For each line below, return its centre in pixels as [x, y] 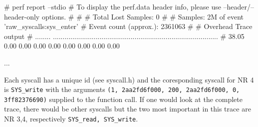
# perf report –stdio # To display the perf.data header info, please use [113, 6]
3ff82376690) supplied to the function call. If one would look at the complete [123, 99]
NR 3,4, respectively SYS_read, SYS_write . [71, 119]
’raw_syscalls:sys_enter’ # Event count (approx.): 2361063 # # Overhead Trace [128, 26]
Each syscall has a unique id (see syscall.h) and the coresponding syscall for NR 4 [129, 79]
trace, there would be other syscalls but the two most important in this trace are [128, 109]
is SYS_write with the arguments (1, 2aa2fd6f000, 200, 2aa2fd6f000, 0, [122, 89]
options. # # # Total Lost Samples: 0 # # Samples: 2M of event [142, 16]
